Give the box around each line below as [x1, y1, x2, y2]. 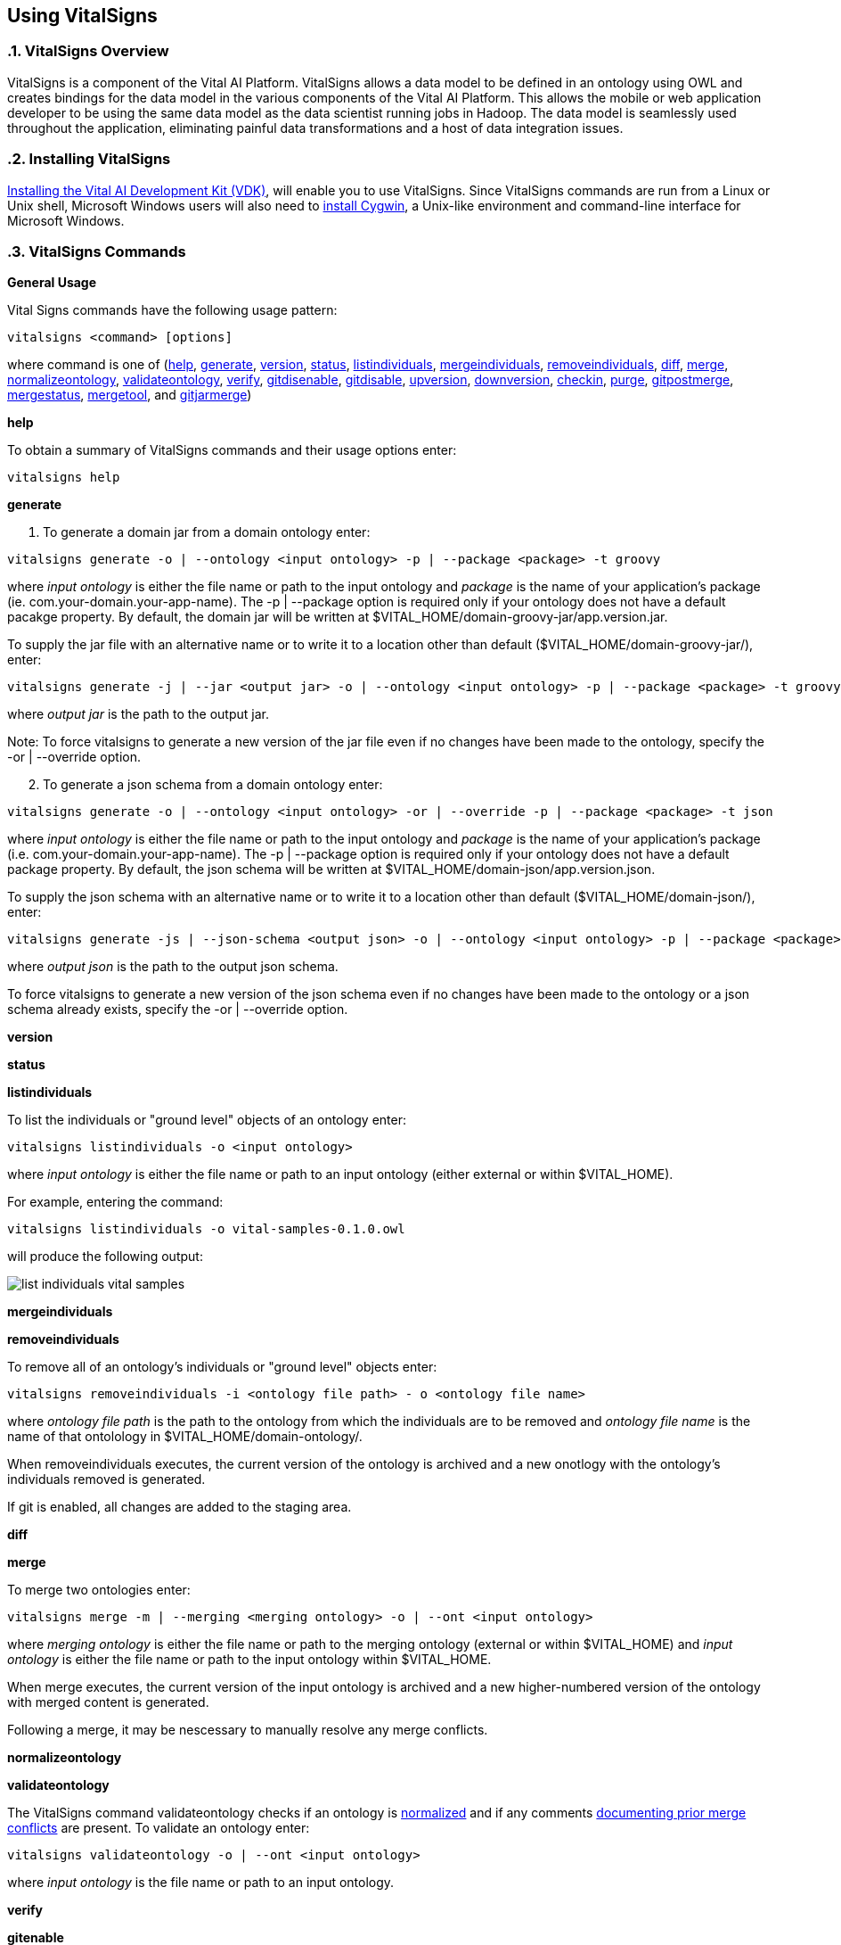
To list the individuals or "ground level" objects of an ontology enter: [7, 1112, 407, 1128]
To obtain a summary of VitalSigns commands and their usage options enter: [7, 442, 457, 458]
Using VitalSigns [7, 4, 158, 27]
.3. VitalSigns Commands [7, 242, 186, 260]
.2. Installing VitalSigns [7, 150, 171, 169]
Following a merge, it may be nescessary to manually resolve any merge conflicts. [7, 1722, 488, 1738]
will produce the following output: [7, 1249, 203, 1265]
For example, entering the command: [7, 1194, 224, 1210]
